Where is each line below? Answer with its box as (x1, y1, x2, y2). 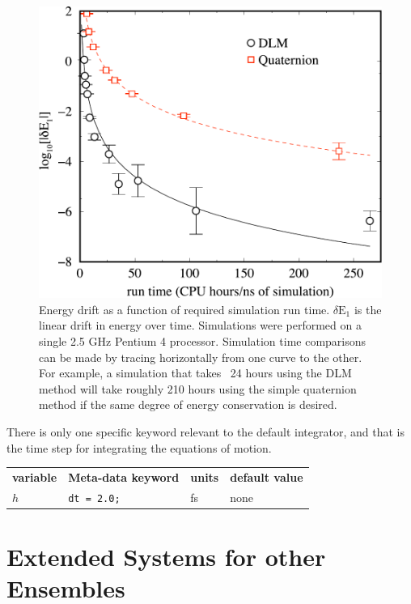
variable (12, 468, 57, 485)
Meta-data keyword (68, 468, 180, 485)
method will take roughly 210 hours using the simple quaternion (39, 380, 357, 397)
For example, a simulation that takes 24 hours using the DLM (39, 364, 352, 381)
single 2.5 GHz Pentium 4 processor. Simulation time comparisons (39, 333, 367, 350)
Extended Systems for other (6, 540, 326, 573)
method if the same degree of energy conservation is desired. (39, 396, 337, 413)
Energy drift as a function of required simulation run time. (39, 300, 330, 317)
